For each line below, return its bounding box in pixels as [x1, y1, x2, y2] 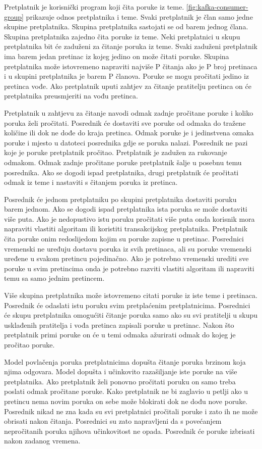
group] [4, 11, 24, 22]
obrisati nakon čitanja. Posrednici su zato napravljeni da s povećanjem [4, 416, 222, 426]
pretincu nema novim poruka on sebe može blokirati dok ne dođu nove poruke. [4, 395, 248, 406]
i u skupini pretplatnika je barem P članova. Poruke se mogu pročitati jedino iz [4, 71, 249, 81]
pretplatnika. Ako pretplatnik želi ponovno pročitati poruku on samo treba [4, 376, 236, 386]
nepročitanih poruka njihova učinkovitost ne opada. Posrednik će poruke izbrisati [4, 425, 255, 436]
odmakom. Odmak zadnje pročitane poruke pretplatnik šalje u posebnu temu [4, 157, 242, 167]
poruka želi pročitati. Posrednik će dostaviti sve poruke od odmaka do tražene [4, 117, 246, 128]
